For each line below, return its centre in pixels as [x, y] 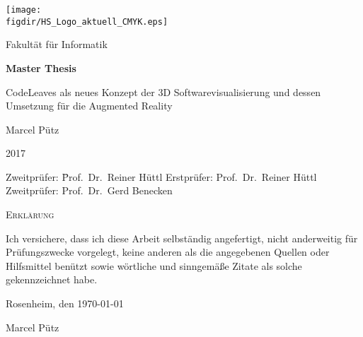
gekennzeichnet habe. [52, 279]
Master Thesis [41, 67]
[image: [24, 10]
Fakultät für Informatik [57, 44]
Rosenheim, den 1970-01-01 [65, 303]
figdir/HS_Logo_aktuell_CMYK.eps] [87, 22]
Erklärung [30, 214]
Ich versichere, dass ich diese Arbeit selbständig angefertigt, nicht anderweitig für [182, 238]
